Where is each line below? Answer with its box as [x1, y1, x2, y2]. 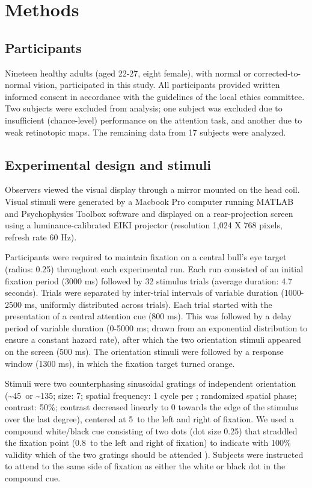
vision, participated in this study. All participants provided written [33, 78, 280, 91]
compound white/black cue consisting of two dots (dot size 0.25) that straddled [5, 424, 298, 437]
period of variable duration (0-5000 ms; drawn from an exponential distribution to [5, 321, 308, 334]
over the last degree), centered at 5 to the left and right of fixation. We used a [5, 413, 294, 425]
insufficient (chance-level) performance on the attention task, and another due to [5, 113, 302, 126]
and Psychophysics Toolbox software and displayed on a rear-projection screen [5, 207, 293, 219]
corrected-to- [254, 66, 301, 79]
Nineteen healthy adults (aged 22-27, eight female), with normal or [5, 66, 251, 79]
